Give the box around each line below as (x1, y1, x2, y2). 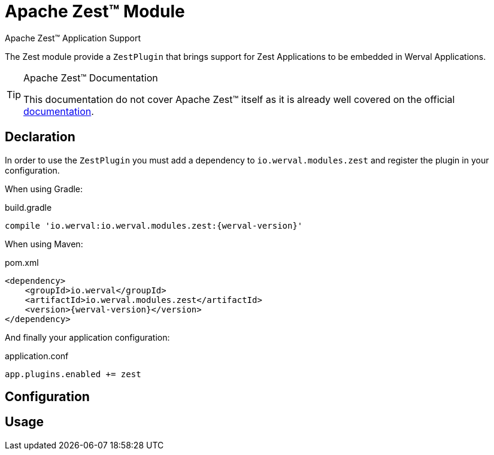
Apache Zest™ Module (5, 1, 185, 22)
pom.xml (5, 257, 39, 268)
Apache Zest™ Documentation (23, 71, 158, 84)
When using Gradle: (5, 183, 83, 194)
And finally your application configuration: (5, 332, 170, 342)
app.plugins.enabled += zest (5, 369, 141, 379)
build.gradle (5, 202, 52, 213)
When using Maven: (5, 238, 83, 249)
